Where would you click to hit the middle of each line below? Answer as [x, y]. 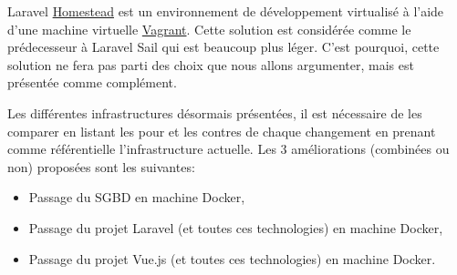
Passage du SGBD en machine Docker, [137, 197]
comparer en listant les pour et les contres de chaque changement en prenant [222, 131]
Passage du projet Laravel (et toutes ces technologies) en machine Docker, [236, 227]
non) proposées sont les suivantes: [101, 166]
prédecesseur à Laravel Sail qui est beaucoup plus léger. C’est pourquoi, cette [223, 47]
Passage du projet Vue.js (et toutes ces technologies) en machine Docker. [232, 258]
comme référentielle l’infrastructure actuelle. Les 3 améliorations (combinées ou [228, 149]
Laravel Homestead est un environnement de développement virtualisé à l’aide [226, 11]
